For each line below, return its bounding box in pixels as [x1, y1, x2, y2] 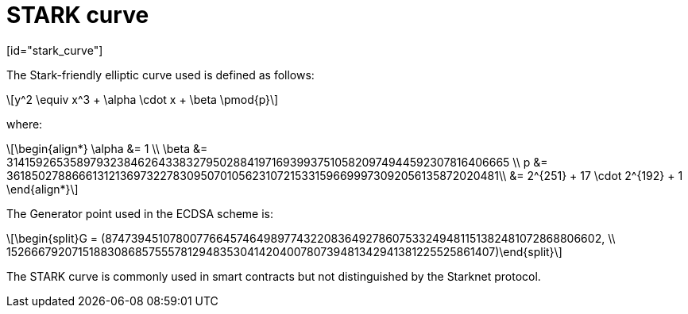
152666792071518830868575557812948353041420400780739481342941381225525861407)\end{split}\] [6, 244, 562, 258]
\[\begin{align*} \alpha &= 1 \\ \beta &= [6, 141, 208, 155]
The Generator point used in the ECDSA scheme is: [6, 206, 274, 220]
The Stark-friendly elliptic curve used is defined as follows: [6, 67, 315, 82]
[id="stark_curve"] [6, 43, 103, 57]
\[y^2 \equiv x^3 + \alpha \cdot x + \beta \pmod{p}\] [6, 92, 279, 106]
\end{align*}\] [6, 182, 79, 196]
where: [6, 117, 43, 131]
